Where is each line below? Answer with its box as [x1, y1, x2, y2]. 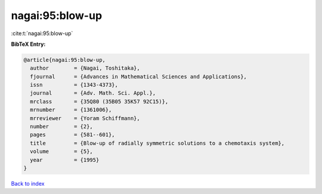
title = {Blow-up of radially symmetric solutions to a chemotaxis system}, [30, 140, 285, 146]
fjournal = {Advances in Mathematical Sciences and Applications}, [30, 73, 247, 80]
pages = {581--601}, [30, 132, 116, 138]
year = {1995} [30, 157, 100, 163]
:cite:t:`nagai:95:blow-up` [11, 30, 73, 37]
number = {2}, [30, 123, 94, 130]
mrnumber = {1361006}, [30, 107, 112, 113]
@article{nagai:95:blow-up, [23, 57, 106, 63]
